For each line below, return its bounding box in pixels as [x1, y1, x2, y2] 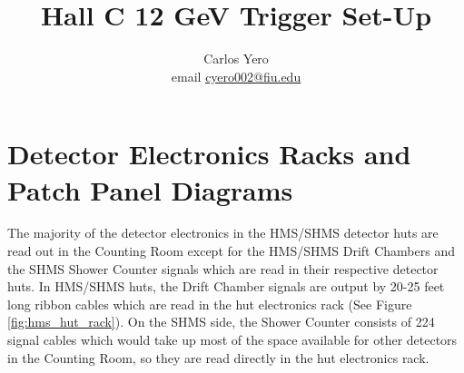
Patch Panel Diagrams [7, 171, 293, 208]
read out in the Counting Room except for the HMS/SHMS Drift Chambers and [7, 241, 455, 260]
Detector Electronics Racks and [7, 135, 411, 172]
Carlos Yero [203, 49, 269, 68]
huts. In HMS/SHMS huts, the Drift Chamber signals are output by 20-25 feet [7, 277, 445, 296]
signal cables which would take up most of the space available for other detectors [7, 330, 458, 348]
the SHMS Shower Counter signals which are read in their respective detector [7, 259, 439, 278]
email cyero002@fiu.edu [171, 66, 301, 85]
